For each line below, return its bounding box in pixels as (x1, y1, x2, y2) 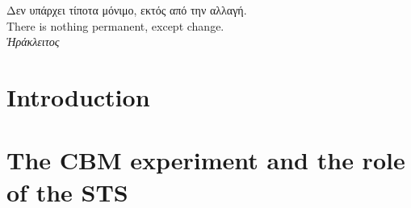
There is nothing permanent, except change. (6, 17, 224, 34)
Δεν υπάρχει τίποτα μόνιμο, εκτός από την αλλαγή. (6, 2, 247, 18)
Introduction (6, 80, 150, 113)
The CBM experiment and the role (6, 144, 405, 177)
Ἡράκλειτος (6, 33, 60, 50)
